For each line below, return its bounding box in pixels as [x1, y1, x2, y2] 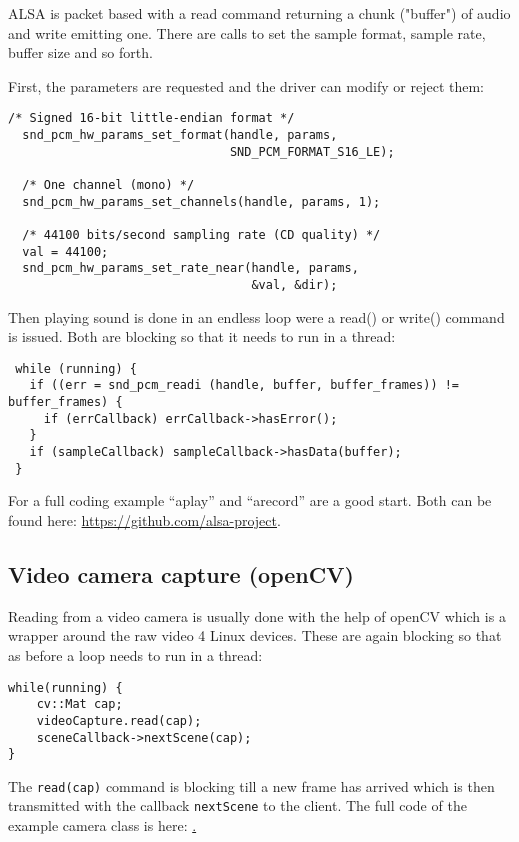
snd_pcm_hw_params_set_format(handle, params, [22, 128, 338, 143]
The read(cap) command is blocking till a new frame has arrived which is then [8, 775, 495, 796]
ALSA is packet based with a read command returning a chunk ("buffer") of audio [8, 3, 511, 23]
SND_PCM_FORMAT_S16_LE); [229, 144, 395, 159]
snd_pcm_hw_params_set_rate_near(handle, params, [22, 261, 359, 276]
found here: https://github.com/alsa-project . [8, 509, 281, 530]
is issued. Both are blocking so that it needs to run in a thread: [8, 326, 396, 347]
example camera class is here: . [8, 815, 197, 836]
